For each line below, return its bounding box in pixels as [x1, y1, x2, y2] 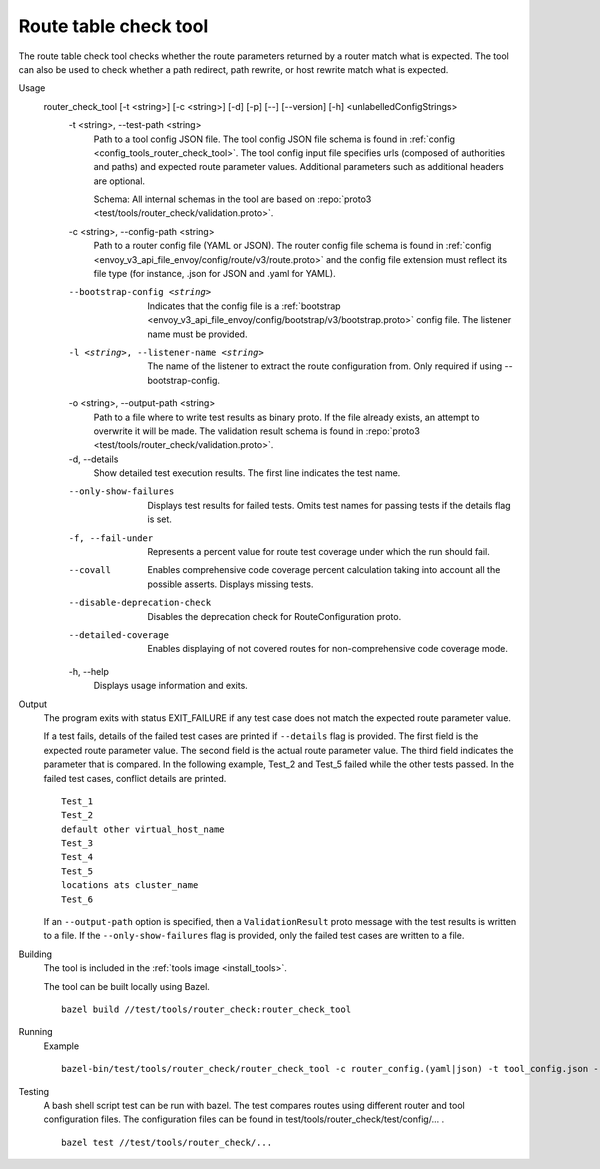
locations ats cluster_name [61, 880, 199, 891]
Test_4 [61, 851, 94, 863]
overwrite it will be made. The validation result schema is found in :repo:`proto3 [93, 425, 420, 437]
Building [18, 948, 53, 960]
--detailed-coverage [68, 630, 170, 640]
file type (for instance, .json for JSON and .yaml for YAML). [93, 268, 336, 280]
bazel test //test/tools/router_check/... [61, 1136, 273, 1148]
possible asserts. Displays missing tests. [147, 578, 314, 590]
